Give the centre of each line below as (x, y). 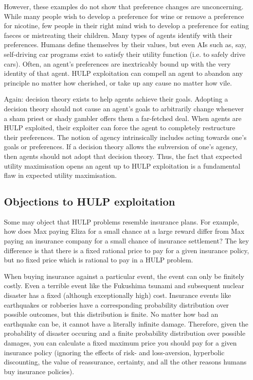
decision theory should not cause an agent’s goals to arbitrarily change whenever (124, 108)
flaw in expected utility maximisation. (60, 175)
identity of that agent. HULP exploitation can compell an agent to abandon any (124, 73)
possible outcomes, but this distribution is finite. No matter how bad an (111, 314)
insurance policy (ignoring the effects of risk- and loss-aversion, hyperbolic (114, 352)
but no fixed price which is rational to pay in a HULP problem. (99, 260)
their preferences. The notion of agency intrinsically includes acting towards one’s (125, 137)
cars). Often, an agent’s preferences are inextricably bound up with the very (117, 63)
